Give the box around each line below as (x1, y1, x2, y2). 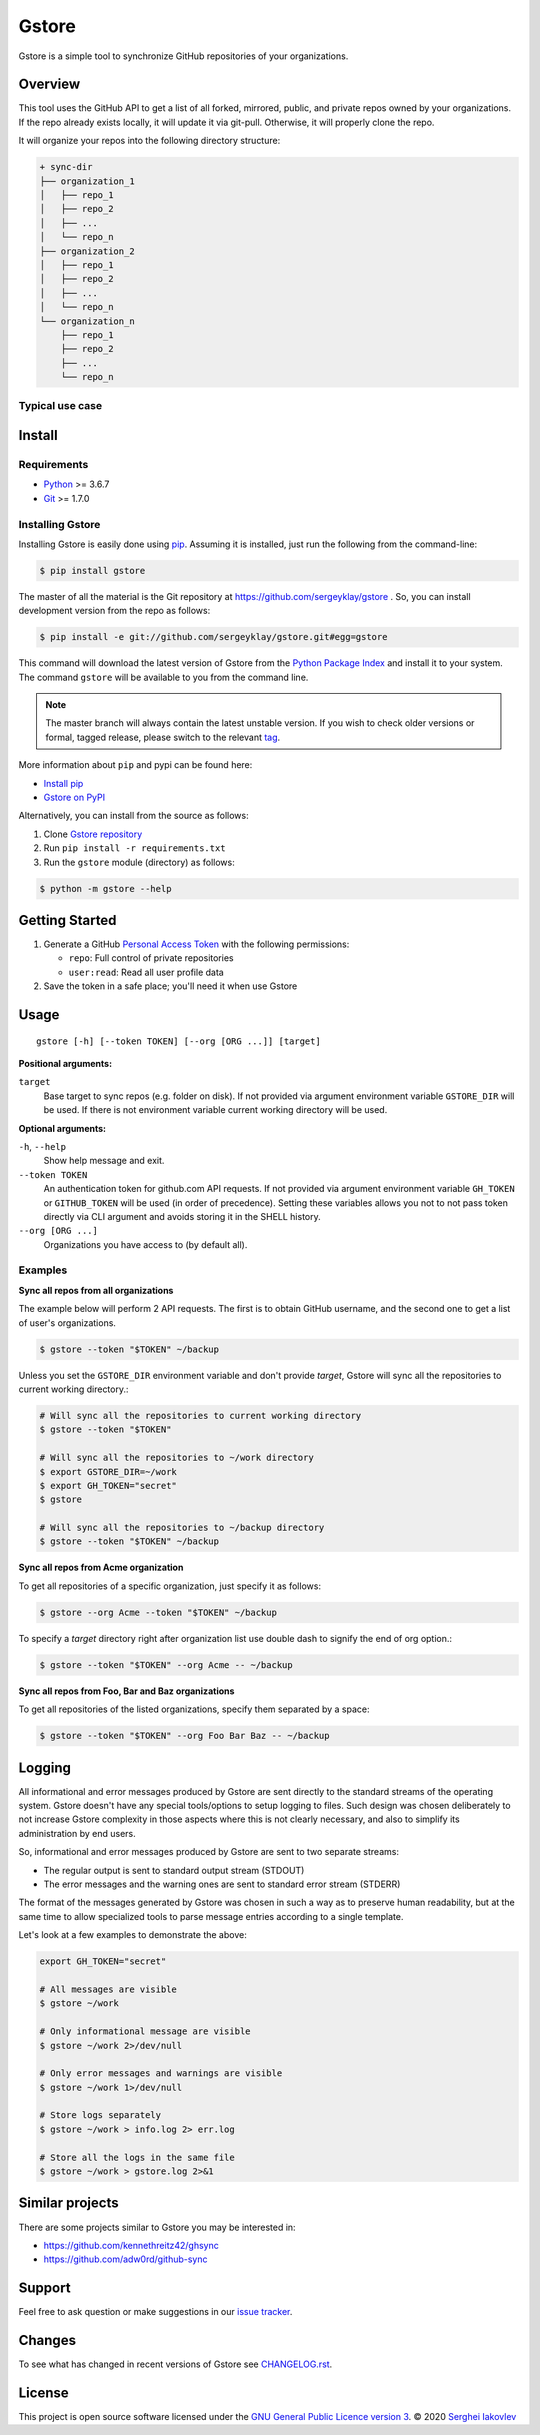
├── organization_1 (39, 175, 135, 187)
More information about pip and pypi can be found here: (18, 759, 253, 771)
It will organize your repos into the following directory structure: (18, 135, 281, 147)
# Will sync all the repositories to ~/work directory (39, 1452, 314, 1464)
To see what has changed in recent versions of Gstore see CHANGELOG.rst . (18, 2358, 333, 2370)
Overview (18, 76, 81, 93)
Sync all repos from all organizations (18, 1284, 174, 1296)
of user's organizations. (18, 1316, 117, 1329)
